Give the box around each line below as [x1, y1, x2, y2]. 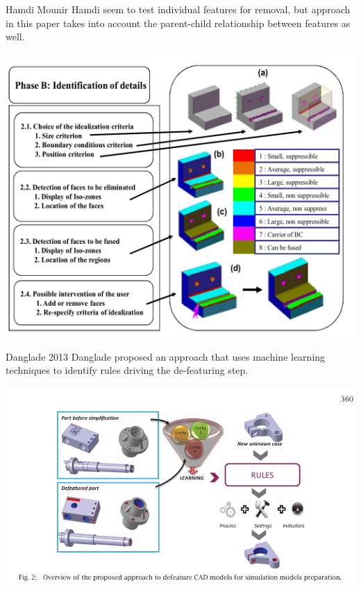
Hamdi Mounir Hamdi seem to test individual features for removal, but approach [6, 2, 351, 16]
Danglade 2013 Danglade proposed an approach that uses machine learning [6, 349, 326, 363]
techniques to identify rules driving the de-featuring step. [6, 363, 249, 377]
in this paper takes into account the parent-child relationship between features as [6, 15, 351, 30]
